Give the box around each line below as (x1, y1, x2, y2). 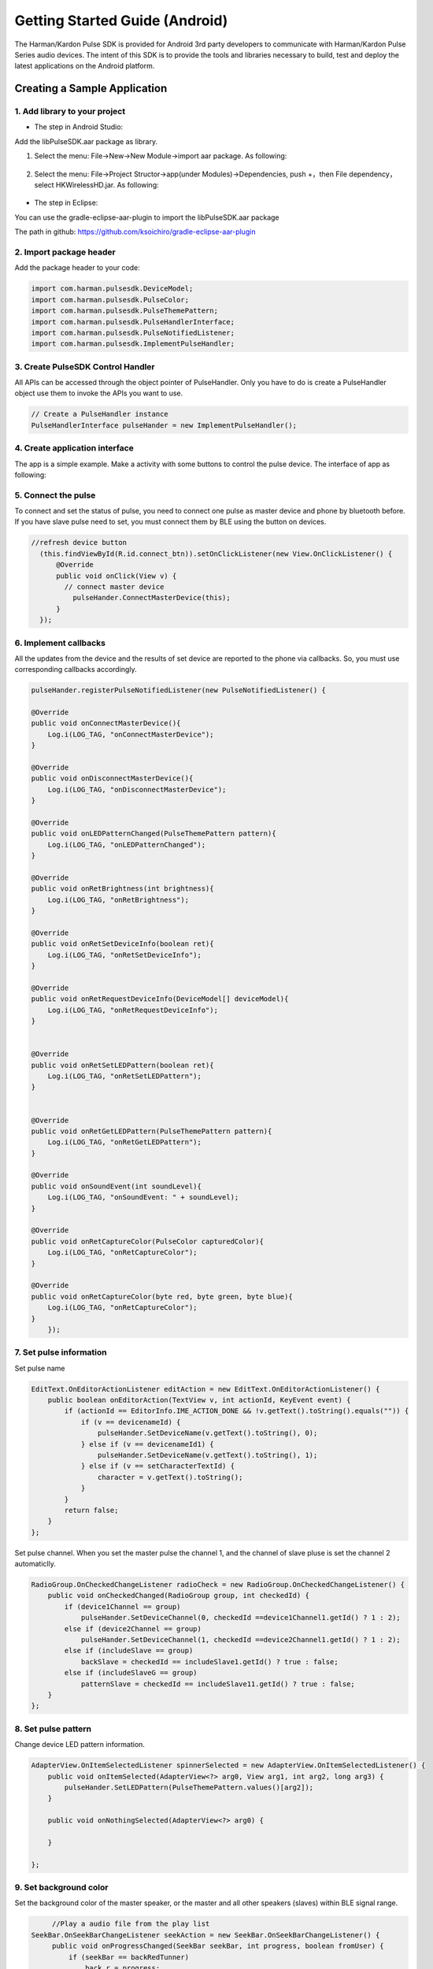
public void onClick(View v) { (56, 571, 177, 580)
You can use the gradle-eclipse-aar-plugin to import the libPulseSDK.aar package (14, 213, 279, 222)
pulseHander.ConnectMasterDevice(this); (72, 593, 231, 603)
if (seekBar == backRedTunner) (68, 1952, 189, 1961)
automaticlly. (14, 1559, 57, 1569)
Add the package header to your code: (14, 263, 141, 273)
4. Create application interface (14, 443, 134, 454)
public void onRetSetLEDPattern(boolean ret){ (31, 1060, 214, 1070)
